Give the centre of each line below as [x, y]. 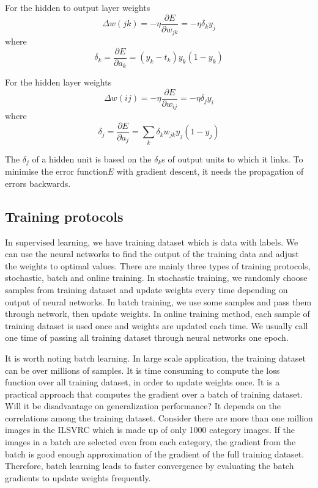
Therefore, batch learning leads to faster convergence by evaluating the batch [150, 466]
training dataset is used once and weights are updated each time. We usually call [157, 325]
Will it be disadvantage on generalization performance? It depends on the [143, 406]
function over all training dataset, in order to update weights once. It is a [142, 382]
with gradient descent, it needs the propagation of [210, 171]
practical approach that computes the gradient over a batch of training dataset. [154, 394]
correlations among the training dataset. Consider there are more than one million [159, 417]
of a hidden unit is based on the [92, 158]
